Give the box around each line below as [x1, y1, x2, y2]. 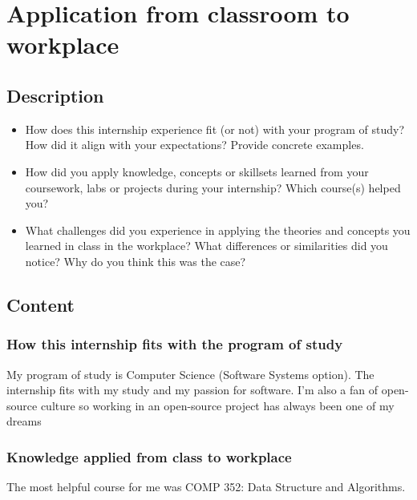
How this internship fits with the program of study [6, 334, 343, 354]
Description [6, 83, 104, 107]
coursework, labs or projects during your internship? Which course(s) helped [25, 179, 401, 196]
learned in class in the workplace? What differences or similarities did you [25, 237, 388, 254]
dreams [6, 413, 42, 429]
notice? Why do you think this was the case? [25, 252, 246, 269]
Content [6, 292, 75, 317]
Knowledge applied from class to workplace [6, 446, 292, 466]
